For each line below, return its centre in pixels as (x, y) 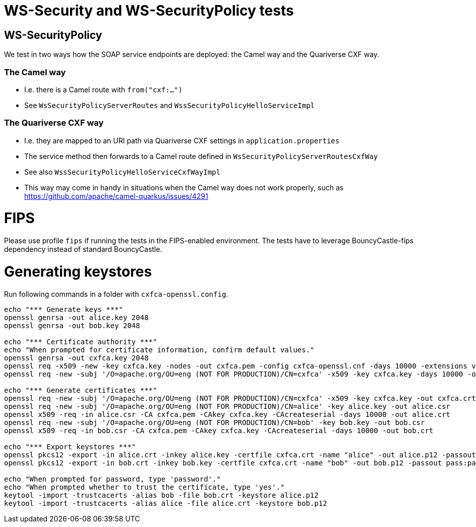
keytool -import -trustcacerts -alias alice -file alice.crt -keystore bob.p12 (166, 503)
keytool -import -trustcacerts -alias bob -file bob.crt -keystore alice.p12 (161, 495)
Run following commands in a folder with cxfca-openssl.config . (116, 294)
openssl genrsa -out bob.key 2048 (72, 325)
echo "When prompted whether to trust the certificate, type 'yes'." (144, 487)
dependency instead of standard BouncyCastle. (83, 249)
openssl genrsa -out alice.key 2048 (76, 317)
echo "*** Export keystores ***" (70, 446)
